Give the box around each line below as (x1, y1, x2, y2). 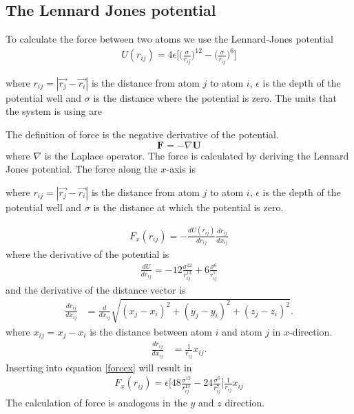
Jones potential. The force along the (6, 162, 158, 176)
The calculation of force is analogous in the (6, 395, 187, 410)
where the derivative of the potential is (6, 247, 169, 261)
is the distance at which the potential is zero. (93, 199, 284, 214)
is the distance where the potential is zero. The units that (93, 90, 337, 105)
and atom (222, 324, 262, 338)
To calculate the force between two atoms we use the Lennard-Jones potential (6, 32, 333, 46)
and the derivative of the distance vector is (6, 282, 186, 296)
